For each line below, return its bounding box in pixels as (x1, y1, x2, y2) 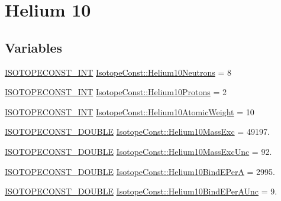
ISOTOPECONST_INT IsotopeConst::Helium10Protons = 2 (5, 86, 227, 98)
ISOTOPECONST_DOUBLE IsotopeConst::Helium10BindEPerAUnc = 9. (5, 185, 277, 197)
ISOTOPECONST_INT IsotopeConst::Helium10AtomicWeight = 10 (5, 105, 254, 118)
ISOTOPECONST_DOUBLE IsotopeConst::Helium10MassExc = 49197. (5, 125, 270, 138)
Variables (5, 38, 63, 56)
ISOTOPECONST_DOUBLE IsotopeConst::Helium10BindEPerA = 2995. (5, 165, 276, 177)
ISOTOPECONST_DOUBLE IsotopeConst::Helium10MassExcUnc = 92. (5, 145, 272, 157)
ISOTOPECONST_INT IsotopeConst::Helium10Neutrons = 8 (5, 66, 231, 78)
